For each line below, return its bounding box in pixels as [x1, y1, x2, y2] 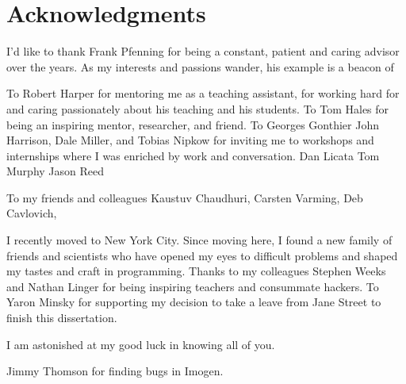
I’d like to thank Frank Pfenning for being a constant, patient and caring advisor [6, 43, 400, 60]
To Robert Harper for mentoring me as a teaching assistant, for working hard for [6, 85, 400, 102]
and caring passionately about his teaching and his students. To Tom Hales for [6, 100, 389, 117]
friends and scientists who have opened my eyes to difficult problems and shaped [6, 247, 398, 263]
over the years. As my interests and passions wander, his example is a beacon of [6, 58, 394, 75]
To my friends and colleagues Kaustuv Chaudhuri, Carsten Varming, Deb [6, 189, 363, 205]
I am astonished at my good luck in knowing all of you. [6, 336, 275, 352]
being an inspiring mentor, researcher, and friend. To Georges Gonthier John [6, 116, 379, 132]
